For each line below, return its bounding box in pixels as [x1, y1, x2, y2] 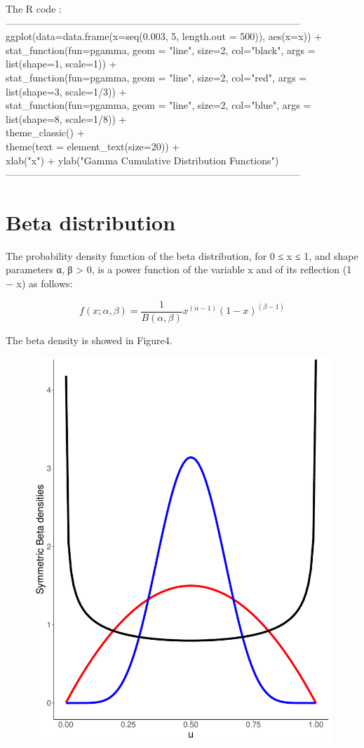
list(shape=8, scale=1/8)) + [6, 111, 127, 126]
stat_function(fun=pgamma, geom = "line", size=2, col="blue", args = [6, 98, 311, 112]
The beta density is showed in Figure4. [6, 332, 173, 347]
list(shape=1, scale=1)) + [6, 56, 117, 71]
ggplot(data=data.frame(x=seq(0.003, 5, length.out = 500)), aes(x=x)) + [6, 29, 322, 44]
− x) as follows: [6, 276, 73, 291]
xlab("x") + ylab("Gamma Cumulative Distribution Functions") [6, 152, 279, 167]
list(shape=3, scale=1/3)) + [6, 84, 127, 98]
